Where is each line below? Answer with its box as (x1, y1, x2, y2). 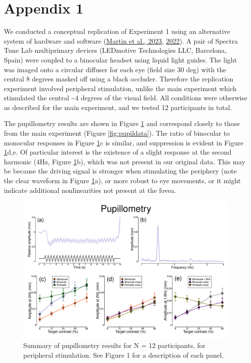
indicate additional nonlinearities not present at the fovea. (4, 185, 176, 195)
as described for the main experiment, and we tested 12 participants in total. (4, 102, 232, 112)
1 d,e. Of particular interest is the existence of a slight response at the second (4, 147, 232, 157)
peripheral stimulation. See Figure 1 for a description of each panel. (23, 349, 224, 360)
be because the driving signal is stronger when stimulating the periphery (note (4, 166, 237, 176)
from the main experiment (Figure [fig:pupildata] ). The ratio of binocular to (4, 128, 230, 138)
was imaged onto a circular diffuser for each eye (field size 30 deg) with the (4, 64, 226, 74)
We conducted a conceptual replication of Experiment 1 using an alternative (4, 26, 231, 36)
